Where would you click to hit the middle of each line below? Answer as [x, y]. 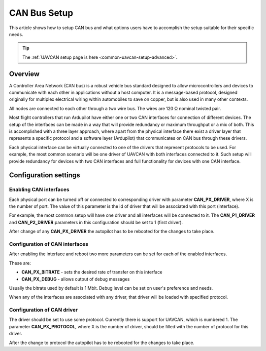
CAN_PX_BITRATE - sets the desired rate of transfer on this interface [92, 272]
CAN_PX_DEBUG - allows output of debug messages [76, 279]
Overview [24, 74]
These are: [20, 263]
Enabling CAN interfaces [39, 190]
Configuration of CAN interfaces [49, 244]
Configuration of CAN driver [44, 310]
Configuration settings [45, 175]
